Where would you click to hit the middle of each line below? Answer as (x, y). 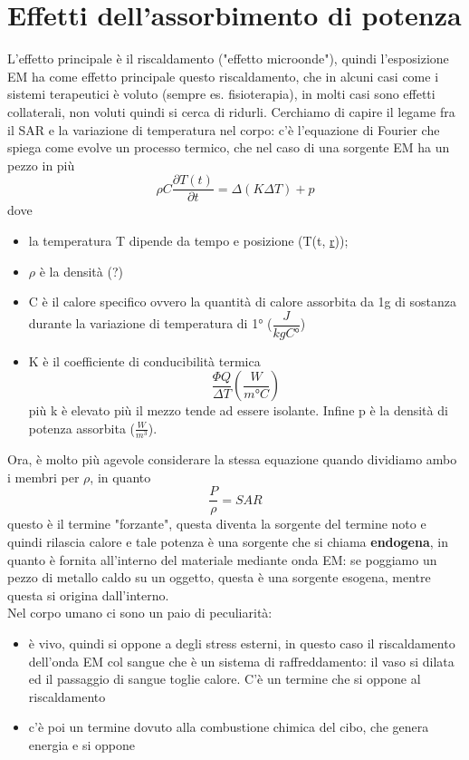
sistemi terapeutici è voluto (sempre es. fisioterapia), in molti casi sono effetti (221, 94)
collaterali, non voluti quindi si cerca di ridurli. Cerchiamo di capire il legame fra (231, 111)
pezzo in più (41, 165)
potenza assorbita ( (82, 428)
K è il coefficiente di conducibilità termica (144, 361)
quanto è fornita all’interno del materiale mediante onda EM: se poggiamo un (222, 559)
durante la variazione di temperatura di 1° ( (150, 323)
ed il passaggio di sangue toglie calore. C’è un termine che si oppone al (225, 679)
